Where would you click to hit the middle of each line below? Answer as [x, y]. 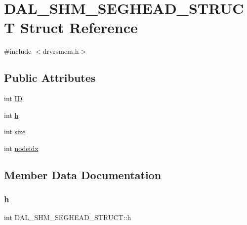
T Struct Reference [71, 27]
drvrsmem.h [61, 51]
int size [15, 131]
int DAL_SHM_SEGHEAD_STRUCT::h [68, 217]
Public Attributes [50, 78]
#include [18, 51]
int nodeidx [21, 148]
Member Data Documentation [83, 174]
